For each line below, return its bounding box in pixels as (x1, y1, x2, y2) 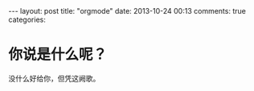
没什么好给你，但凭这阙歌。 (8, 73, 100, 83)
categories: (8, 14, 46, 24)
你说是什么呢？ (8, 46, 108, 64)
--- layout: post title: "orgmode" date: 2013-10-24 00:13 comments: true (8, 6, 247, 15)
